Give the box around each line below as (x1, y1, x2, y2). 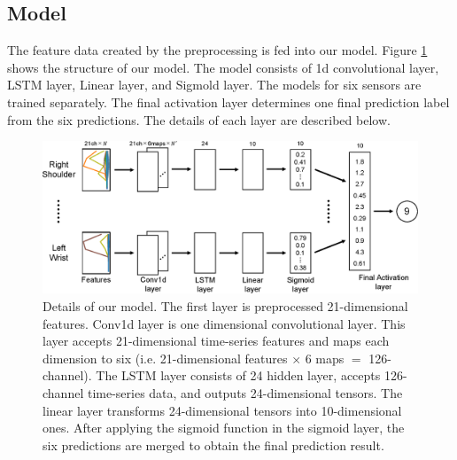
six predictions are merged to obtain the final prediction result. (43, 435, 384, 454)
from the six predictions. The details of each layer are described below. (7, 110, 391, 129)
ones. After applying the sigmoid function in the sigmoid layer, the (43, 418, 405, 437)
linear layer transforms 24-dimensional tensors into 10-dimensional (43, 401, 402, 419)
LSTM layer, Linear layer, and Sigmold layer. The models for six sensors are (7, 75, 422, 94)
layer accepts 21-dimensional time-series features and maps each (43, 331, 390, 350)
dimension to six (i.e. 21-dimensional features (43, 348, 288, 367)
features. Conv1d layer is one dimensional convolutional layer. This (43, 314, 406, 332)
